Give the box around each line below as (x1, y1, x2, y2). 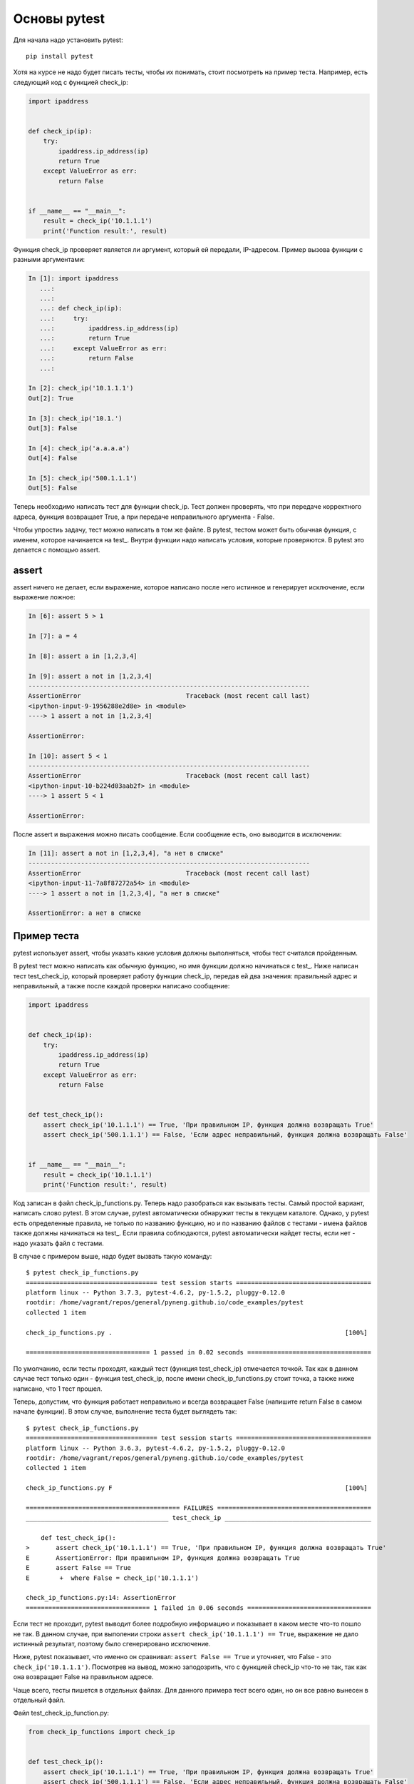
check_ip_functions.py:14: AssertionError (26, 1593, 177, 1602)
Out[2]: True (28, 394, 74, 402)
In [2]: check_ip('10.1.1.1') (28, 384, 134, 392)
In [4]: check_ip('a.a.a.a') (28, 444, 130, 452)
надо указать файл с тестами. (13, 1239, 105, 1247)
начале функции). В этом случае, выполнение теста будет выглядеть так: (13, 1407, 237, 1416)
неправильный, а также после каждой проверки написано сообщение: (13, 981, 230, 990)
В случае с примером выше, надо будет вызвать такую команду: (13, 1252, 212, 1260)
